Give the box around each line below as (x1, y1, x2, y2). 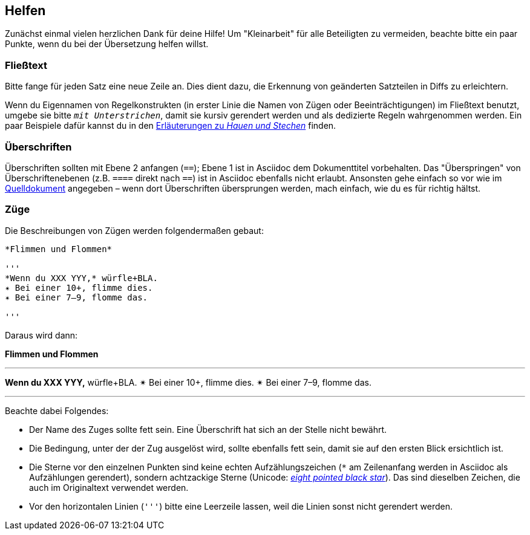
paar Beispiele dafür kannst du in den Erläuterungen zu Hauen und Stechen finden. (5, 120, 336, 131)
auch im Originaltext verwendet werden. (29, 482, 189, 493)
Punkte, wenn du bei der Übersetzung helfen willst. (5, 39, 209, 50)
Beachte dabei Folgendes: (5, 405, 109, 416)
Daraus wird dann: (5, 329, 78, 340)
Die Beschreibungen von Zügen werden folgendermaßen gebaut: (5, 225, 264, 236)
